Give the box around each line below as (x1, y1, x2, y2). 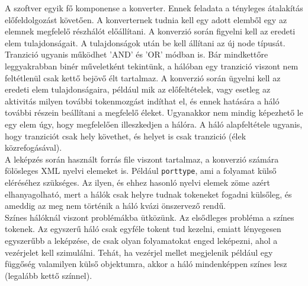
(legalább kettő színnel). (5, 269, 92, 281)
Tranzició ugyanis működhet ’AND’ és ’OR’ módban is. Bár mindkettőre (5, 48, 268, 61)
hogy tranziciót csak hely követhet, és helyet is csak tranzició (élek (5, 129, 246, 142)
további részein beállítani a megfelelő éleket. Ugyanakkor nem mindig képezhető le (5, 106, 303, 119)
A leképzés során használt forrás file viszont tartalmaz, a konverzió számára (5, 152, 279, 165)
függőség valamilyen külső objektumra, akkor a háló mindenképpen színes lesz (5, 258, 287, 270)
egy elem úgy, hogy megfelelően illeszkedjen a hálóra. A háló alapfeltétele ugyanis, (5, 117, 303, 130)
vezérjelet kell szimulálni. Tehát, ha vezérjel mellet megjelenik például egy (5, 246, 273, 258)
